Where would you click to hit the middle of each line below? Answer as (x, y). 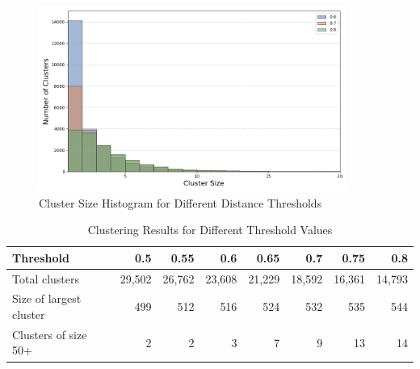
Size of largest (47, 298)
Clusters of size (50, 334)
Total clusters (46, 278)
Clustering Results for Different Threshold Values (210, 230)
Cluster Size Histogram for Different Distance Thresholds (181, 202)
